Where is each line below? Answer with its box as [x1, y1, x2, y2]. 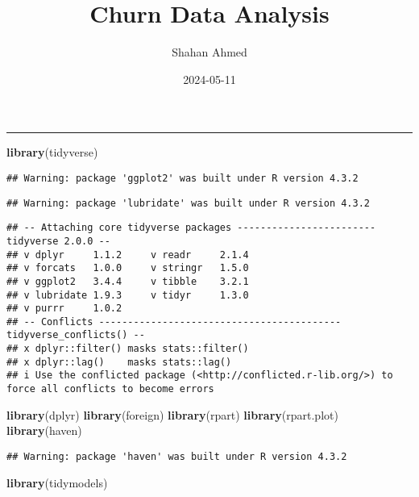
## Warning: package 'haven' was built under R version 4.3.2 [6, 450, 347, 462]
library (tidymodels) [6, 474, 108, 491]
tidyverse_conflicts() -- [6, 329, 145, 341]
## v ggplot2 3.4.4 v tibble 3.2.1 [6, 275, 249, 287]
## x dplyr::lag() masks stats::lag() [6, 356, 232, 368]
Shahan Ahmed [172, 44, 247, 61]
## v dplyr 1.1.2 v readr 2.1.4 [6, 248, 249, 261]
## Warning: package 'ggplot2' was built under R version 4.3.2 [6, 172, 359, 184]
